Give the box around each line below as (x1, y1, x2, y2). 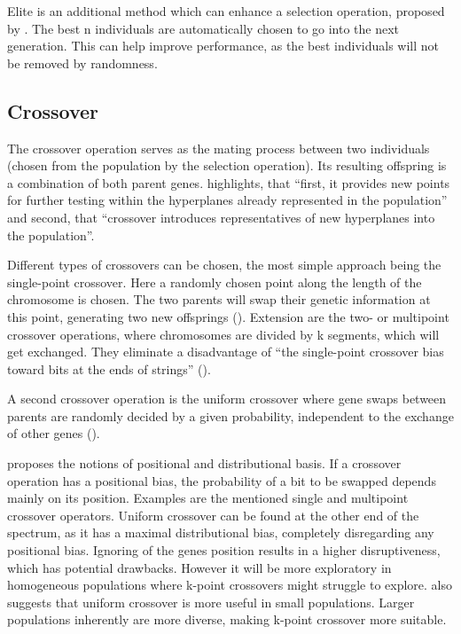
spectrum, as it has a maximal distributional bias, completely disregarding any (7, 523, 434, 542)
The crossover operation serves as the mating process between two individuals (7, 138, 430, 157)
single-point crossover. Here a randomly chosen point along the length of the (7, 272, 422, 291)
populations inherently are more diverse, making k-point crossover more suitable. (7, 610, 447, 629)
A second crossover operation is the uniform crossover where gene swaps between (7, 389, 447, 408)
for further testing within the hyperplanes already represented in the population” (7, 191, 448, 209)
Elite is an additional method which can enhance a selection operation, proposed (7, 2, 445, 20)
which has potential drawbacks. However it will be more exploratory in (7, 558, 392, 576)
